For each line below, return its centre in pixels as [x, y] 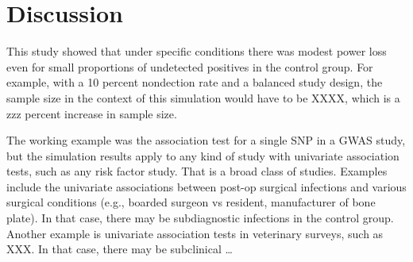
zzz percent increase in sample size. [92, 113]
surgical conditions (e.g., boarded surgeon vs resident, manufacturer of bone [191, 202]
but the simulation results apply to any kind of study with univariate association [203, 155]
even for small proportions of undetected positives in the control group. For [190, 66]
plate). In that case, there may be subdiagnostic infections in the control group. [200, 218]
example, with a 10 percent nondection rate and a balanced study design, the [195, 82]
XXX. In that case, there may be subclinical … [120, 249]
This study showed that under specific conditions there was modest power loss [197, 51]
